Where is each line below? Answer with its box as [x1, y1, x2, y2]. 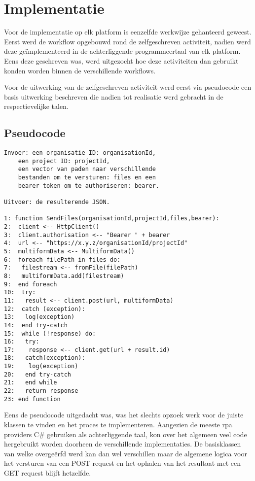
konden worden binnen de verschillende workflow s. [4, 65, 156, 75]
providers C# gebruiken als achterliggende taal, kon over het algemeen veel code [4, 429, 247, 439]
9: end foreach [4, 280, 57, 288]
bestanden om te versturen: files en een [18, 174, 156, 181]
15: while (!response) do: [4, 330, 96, 337]
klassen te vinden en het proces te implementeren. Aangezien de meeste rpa [4, 419, 232, 430]
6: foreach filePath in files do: [4, 256, 121, 263]
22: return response [4, 387, 78, 395]
